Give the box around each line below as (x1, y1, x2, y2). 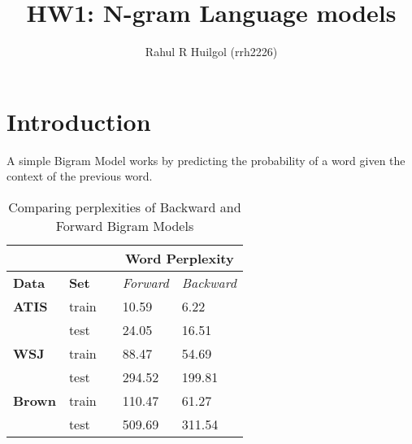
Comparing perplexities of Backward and (8, 197, 241, 216)
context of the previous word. (7, 168, 153, 185)
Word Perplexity (124, 248, 234, 268)
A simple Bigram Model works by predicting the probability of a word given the (7, 151, 405, 168)
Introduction (7, 104, 151, 137)
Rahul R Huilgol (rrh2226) (145, 43, 278, 60)
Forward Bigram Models (55, 215, 194, 235)
